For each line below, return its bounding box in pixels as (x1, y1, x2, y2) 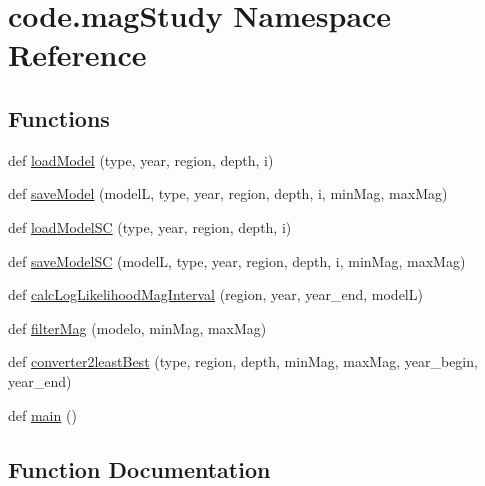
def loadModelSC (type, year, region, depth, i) (8, 216, 292, 237)
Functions (8, 102, 110, 133)
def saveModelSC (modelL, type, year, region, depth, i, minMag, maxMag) (8, 250, 466, 271)
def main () (8, 404, 77, 425)
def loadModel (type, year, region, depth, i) (8, 149, 274, 170)
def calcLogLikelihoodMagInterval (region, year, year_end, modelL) (8, 284, 423, 305)
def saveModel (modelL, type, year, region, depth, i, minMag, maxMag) (8, 183, 448, 204)
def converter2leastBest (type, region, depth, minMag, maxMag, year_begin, (8, 351, 478, 372)
